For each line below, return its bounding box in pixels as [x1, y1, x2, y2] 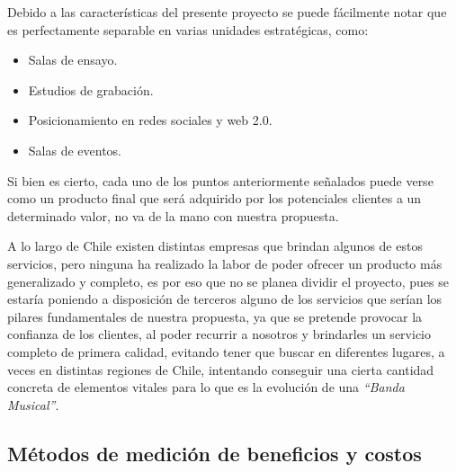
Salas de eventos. [28, 140, 121, 159]
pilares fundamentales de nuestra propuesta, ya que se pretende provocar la [7, 307, 423, 325]
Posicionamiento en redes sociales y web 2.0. [28, 111, 273, 129]
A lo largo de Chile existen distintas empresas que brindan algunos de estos [7, 236, 423, 255]
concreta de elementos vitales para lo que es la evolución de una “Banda [7, 378, 405, 396]
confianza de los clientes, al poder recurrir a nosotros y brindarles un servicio [7, 325, 431, 343]
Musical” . [7, 395, 59, 414]
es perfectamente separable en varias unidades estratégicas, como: [7, 20, 369, 39]
